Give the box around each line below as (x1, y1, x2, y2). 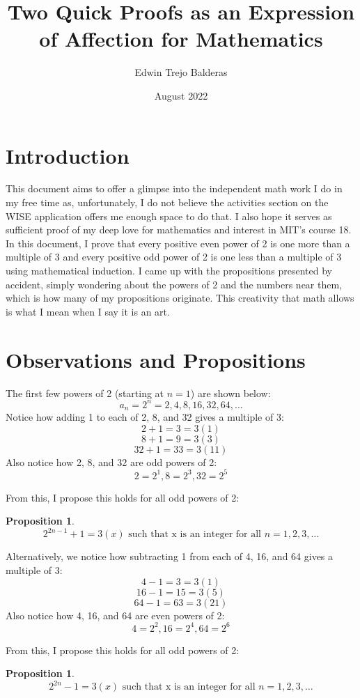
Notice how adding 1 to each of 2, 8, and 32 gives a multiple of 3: (6, 410, 284, 424)
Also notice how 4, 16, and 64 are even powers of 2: (6, 607, 225, 622)
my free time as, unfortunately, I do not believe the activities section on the (6, 195, 329, 210)
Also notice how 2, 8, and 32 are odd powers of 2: (6, 454, 217, 469)
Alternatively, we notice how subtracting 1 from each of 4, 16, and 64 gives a (6, 549, 334, 564)
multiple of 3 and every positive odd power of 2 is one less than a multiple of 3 (6, 249, 342, 264)
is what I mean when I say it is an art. (6, 304, 170, 318)
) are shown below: (190, 385, 271, 400)
